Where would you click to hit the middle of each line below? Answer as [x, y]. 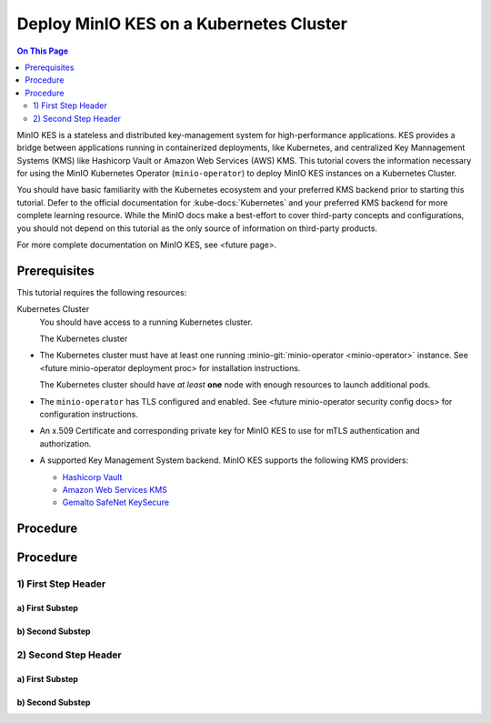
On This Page [43, 51]
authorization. [65, 443]
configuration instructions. [89, 415]
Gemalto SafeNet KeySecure [116, 502]
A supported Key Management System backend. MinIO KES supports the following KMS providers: [224, 460]
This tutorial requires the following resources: [102, 292]
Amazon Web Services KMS [115, 490]
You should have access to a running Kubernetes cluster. [146, 322]
